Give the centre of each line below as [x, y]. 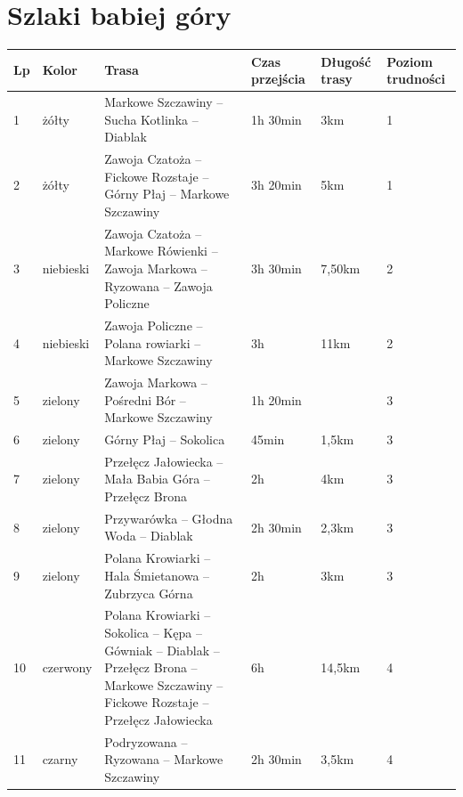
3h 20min [276, 185]
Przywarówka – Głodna [169, 518]
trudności [416, 79]
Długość [346, 61]
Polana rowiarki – [153, 342]
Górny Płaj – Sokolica [165, 439]
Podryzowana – [146, 741]
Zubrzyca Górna [149, 593]
